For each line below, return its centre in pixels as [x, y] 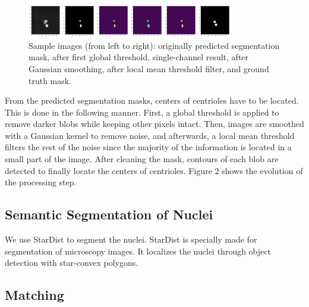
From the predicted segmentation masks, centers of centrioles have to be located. [152, 100]
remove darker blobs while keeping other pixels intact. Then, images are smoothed [154, 124]
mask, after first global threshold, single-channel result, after [139, 57]
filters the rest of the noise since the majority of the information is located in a [148, 147]
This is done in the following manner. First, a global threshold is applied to [142, 112]
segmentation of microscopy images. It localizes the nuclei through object [138, 251]
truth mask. [50, 80]
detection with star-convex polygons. [72, 263]
